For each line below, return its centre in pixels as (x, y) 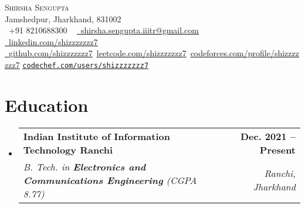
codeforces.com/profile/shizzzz (245, 53)
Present (277, 149)
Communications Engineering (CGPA (110, 180)
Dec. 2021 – (268, 136)
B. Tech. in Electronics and (84, 166)
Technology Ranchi (68, 149)
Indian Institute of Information (96, 136)
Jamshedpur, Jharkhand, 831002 (63, 18)
